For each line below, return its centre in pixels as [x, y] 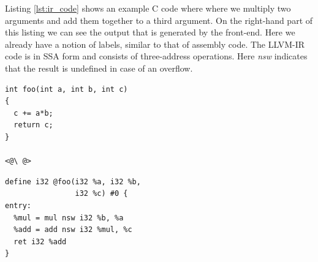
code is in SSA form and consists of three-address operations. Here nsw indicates [156, 56]
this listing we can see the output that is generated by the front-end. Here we [150, 32]
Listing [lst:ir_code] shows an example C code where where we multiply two [148, 8]
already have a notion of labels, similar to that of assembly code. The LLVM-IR [155, 44]
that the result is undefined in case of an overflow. [99, 68]
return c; [33, 125]
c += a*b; [33, 113]
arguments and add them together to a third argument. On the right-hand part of [159, 20]
